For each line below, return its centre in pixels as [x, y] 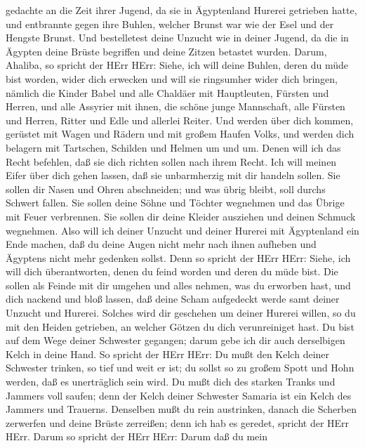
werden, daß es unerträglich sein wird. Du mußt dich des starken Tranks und [171, 382]
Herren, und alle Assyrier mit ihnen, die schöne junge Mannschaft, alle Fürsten [175, 106]
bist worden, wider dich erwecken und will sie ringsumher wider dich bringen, [172, 78]
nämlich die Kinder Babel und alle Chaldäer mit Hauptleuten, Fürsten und [167, 92]
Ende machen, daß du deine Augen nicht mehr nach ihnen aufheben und [161, 244]
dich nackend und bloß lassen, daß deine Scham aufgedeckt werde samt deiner [173, 299]
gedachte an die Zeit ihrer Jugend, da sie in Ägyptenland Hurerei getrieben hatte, [181, 10]
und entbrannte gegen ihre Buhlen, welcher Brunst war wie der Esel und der [170, 24]
